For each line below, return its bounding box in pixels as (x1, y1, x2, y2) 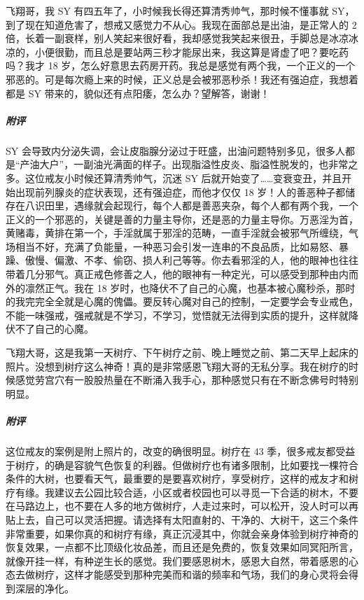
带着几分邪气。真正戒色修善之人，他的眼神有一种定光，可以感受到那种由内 (6, 267, 349, 281)
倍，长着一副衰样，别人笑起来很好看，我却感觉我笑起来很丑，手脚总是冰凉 (6, 31, 349, 46)
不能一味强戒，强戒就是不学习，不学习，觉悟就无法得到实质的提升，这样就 (6, 307, 349, 322)
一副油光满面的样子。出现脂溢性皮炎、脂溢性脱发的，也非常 (73, 157, 349, 172)
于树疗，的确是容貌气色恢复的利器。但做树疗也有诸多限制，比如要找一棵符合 (6, 457, 358, 472)
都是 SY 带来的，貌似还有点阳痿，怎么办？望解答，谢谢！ (6, 85, 270, 100)
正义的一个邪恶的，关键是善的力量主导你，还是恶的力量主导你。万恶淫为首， (6, 211, 358, 226)
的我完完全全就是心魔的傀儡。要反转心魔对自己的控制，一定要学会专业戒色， (6, 294, 358, 309)
